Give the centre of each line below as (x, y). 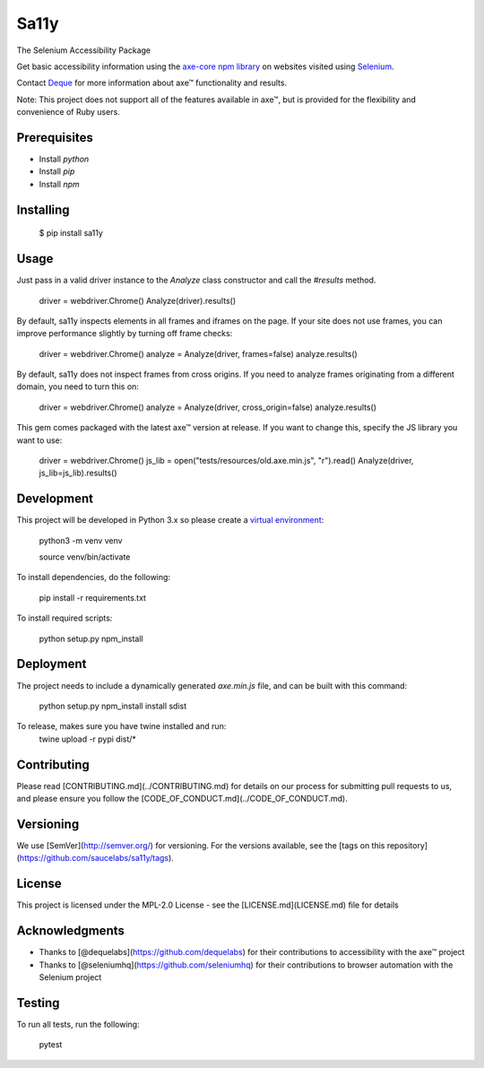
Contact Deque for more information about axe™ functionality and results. (151, 83)
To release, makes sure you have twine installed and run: (121, 726)
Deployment (52, 664)
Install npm (59, 184)
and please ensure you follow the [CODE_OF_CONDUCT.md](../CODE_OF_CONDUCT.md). (182, 799)
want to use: (39, 440)
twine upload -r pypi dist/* (87, 739)
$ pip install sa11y (71, 233)
